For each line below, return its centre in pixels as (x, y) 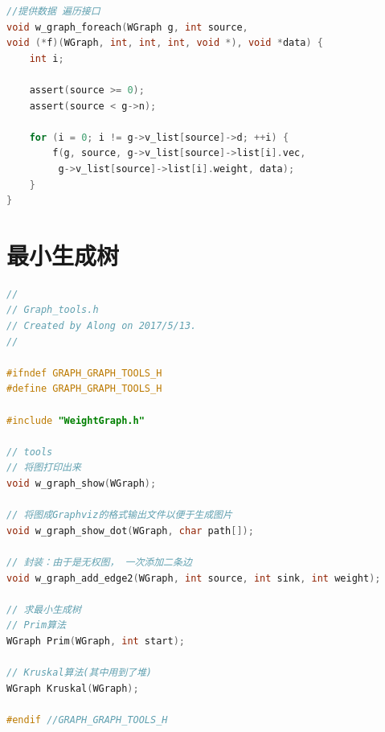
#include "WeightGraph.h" (76, 420)
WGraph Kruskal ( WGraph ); (73, 688)
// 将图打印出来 (44, 468)
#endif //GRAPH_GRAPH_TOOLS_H (87, 720)
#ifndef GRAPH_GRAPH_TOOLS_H (84, 373)
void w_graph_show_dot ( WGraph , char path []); (130, 530)
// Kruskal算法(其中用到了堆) (80, 673)
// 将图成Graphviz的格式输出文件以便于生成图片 (119, 515)
